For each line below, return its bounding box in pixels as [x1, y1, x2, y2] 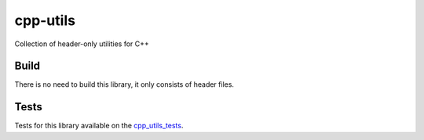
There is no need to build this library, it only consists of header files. [14, 80, 235, 89]
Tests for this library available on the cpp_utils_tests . [14, 121, 184, 131]
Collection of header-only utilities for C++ [14, 39, 149, 48]
